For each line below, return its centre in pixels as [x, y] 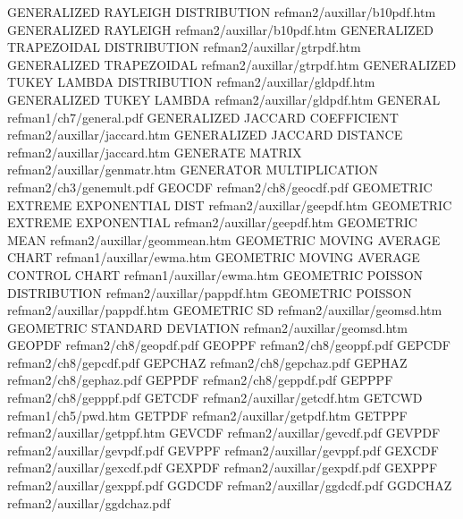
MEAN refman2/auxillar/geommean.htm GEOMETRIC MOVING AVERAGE [224, 239]
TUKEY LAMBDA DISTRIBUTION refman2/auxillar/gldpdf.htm [191, 82]
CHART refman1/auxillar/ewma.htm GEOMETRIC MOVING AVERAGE [214, 257]
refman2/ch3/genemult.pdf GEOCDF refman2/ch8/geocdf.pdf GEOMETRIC [220, 187]
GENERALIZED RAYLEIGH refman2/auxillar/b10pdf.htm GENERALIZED [221, 29]
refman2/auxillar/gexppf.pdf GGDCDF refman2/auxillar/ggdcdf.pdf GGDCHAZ [230, 485]
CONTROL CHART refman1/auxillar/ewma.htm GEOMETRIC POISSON [215, 274]
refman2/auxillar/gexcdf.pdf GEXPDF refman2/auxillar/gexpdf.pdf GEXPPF [223, 468]
